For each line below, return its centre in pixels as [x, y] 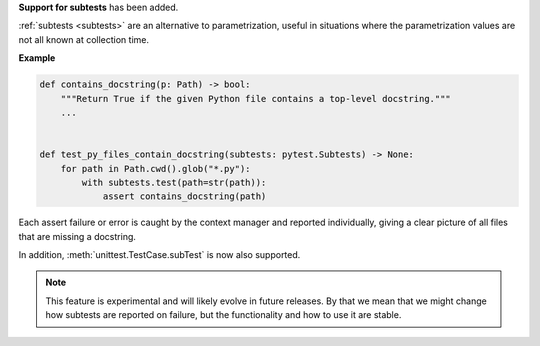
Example [37, 58]
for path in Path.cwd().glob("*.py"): [155, 168]
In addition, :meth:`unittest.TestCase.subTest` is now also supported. [159, 255]
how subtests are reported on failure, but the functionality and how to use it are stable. [223, 315]
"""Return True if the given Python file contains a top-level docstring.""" [256, 98]
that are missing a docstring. [77, 236]
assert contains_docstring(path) [184, 196]
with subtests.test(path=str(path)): [174, 182]
